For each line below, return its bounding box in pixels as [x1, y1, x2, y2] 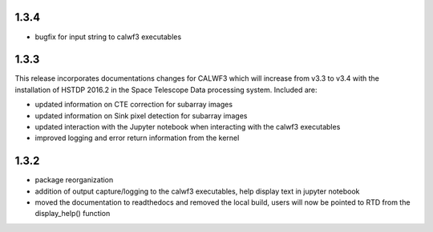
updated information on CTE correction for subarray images [34, 100, 233, 110]
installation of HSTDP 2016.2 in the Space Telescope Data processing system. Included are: [14, 85, 318, 94]
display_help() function [34, 209, 111, 218]
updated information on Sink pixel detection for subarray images [34, 110, 248, 120]
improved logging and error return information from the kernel [34, 133, 240, 143]
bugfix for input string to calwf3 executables [34, 32, 182, 42]
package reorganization [34, 175, 114, 185]
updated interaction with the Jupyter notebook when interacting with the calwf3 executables [34, 122, 341, 131]
